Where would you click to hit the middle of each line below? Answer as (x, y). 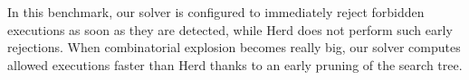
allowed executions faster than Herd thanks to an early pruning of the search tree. (235, 64)
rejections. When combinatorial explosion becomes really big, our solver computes (234, 47)
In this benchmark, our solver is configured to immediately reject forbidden (216, 12)
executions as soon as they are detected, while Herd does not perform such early (230, 29)
